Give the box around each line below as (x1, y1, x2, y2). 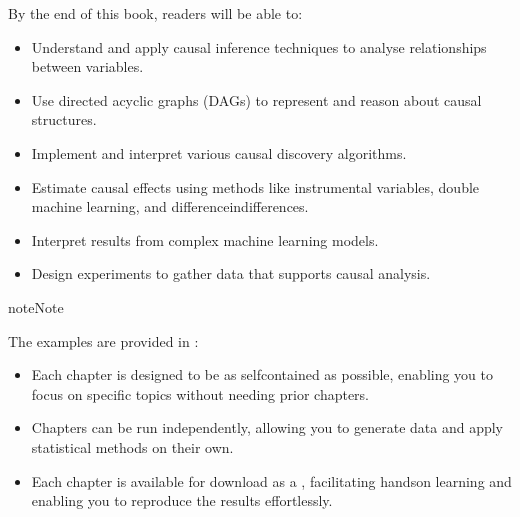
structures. (31, 109, 97, 130)
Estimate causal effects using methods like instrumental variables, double (31, 176, 480, 197)
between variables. (31, 56, 144, 77)
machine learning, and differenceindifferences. (31, 196, 309, 217)
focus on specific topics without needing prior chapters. (31, 383, 370, 404)
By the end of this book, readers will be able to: (8, 3, 303, 23)
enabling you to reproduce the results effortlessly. (31, 490, 333, 511)
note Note (8, 296, 64, 317)
